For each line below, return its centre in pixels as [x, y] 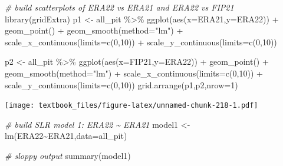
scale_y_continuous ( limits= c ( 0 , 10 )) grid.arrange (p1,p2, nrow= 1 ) [121, 84]
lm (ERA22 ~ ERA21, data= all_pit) [66, 136]
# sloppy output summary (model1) [68, 155]
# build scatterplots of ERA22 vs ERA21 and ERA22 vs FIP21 [119, 7]
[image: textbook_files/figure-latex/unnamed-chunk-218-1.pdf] [131, 106]
